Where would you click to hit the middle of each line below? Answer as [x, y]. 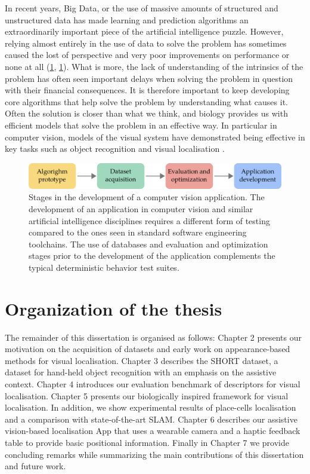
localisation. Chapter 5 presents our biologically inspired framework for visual [147, 395]
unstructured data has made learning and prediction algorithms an [127, 19]
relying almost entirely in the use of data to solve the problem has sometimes [146, 43]
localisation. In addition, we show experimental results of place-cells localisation [151, 407]
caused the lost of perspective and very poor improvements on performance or [147, 55]
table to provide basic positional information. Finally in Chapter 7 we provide [147, 442]
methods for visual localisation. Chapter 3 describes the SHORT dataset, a [142, 360]
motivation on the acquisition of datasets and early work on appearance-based [148, 349]
